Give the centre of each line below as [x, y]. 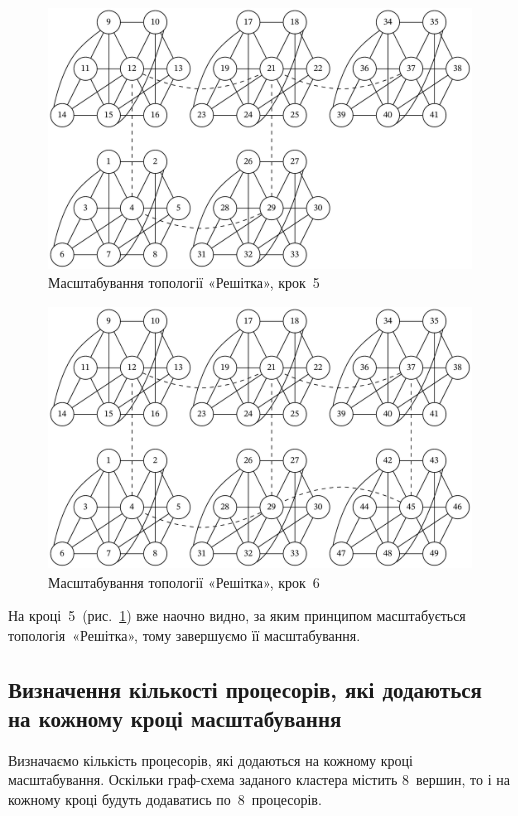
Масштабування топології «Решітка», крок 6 [184, 581]
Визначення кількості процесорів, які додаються [245, 688]
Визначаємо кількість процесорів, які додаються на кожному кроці [210, 759]
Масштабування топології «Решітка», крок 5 [184, 282]
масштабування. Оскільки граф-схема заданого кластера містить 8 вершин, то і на [259, 779]
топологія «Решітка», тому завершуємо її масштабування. [184, 634]
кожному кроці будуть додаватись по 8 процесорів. [165, 799]
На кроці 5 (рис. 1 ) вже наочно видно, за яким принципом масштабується [237, 615]
